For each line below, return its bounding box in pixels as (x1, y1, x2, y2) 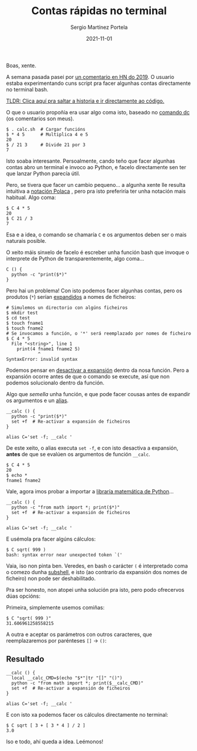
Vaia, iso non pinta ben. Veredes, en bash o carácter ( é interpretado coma (6, 562, 188, 569)
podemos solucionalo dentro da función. (6, 379, 104, 386)
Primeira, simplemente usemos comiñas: (6, 604, 105, 611)
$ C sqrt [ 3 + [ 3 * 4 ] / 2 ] (6, 722, 86, 729)
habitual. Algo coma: (6, 193, 56, 201)
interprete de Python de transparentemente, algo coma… (6, 255, 145, 262)
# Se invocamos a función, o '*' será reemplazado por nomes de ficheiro (6, 330, 192, 337)
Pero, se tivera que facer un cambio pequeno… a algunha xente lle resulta (6, 181, 186, 188)
